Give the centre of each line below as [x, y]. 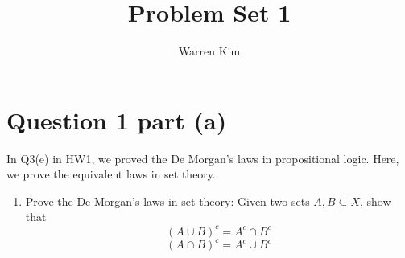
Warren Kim [209, 51]
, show [375, 201]
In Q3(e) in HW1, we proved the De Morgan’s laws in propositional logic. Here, [203, 158]
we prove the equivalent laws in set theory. [111, 174]
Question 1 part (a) [117, 119]
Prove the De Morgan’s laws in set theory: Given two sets [167, 201]
